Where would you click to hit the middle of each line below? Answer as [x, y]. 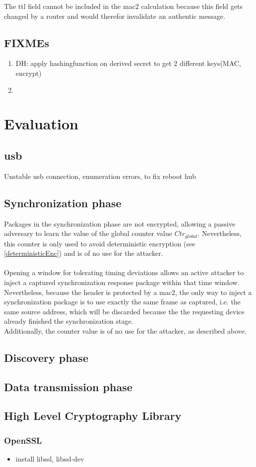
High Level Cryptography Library [93, 416]
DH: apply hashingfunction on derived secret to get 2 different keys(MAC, [128, 63]
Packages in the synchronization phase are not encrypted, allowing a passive [120, 223]
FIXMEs [27, 42]
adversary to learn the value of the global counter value [88, 233]
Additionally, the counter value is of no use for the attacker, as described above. [125, 330]
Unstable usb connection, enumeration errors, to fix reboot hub [100, 176]
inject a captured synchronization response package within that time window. [122, 282]
